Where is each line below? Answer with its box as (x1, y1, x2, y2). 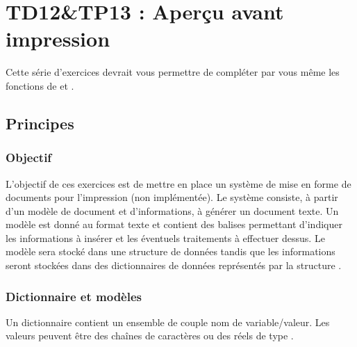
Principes (6, 112, 74, 134)
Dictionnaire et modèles (6, 287, 142, 305)
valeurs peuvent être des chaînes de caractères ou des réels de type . (6, 328, 294, 343)
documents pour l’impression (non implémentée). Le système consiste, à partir (6, 190, 338, 204)
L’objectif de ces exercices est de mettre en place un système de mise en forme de (6, 176, 351, 191)
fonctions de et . (6, 78, 74, 92)
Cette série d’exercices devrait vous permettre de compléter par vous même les (6, 65, 340, 79)
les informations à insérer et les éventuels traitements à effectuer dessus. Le (6, 230, 325, 245)
